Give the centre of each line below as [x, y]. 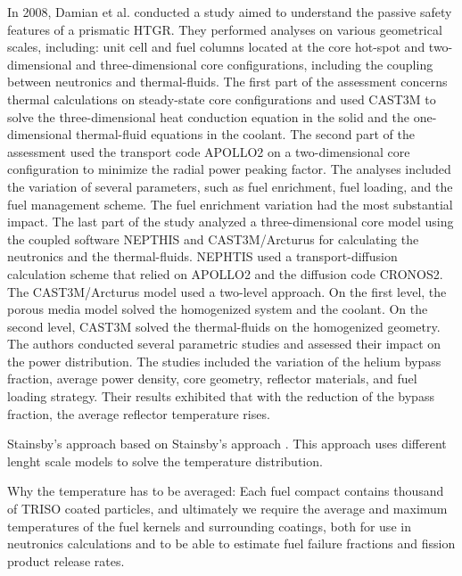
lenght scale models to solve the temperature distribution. [165, 461]
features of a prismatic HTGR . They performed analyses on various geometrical [225, 29]
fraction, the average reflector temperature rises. [139, 413]
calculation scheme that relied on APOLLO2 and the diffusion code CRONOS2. [225, 273]
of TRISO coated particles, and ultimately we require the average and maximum [227, 509]
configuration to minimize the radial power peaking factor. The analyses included [229, 169]
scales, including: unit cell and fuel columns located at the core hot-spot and [216, 47]
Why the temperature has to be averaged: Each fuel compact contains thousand [226, 491]
